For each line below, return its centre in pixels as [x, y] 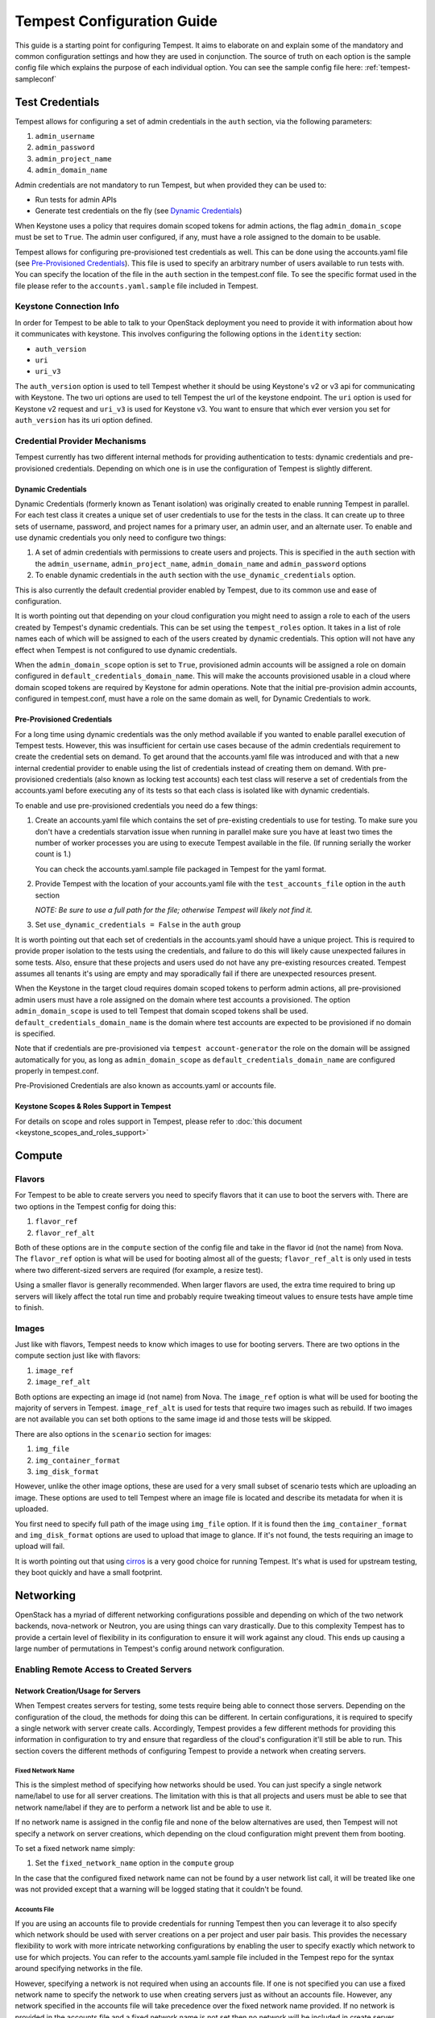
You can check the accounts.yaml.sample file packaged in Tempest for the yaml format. [180, 869]
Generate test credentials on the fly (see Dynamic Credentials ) [139, 211]
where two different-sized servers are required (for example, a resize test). [139, 1270]
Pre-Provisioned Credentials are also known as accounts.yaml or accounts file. [146, 1086]
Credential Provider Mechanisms [81, 441]
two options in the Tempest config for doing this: [95, 1206]
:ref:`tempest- [387, 68]
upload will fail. [40, 1547]
